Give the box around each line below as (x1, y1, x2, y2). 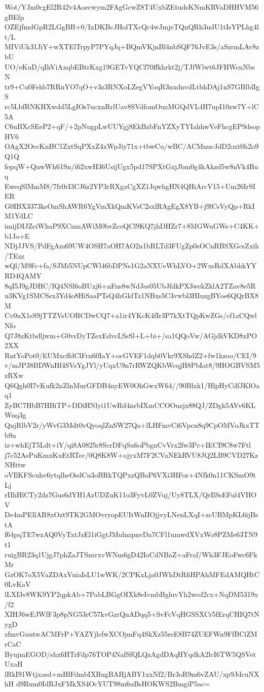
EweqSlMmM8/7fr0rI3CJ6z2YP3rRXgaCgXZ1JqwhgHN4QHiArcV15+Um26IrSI (5, 180, 256, 191)
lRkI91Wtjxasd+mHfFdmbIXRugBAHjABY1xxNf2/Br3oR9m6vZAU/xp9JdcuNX (5, 668, 259, 679)
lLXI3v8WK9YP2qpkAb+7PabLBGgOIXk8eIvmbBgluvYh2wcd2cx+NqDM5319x (5, 589, 258, 600)
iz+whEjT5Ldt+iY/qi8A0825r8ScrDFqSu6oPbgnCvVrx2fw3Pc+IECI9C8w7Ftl (5, 439, 251, 450)
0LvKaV (5, 579, 31, 589)
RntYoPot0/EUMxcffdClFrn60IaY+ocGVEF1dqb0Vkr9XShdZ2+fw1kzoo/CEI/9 (5, 350, 256, 360)
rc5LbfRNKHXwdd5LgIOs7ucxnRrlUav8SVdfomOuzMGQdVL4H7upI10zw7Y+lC (5, 101, 259, 111)
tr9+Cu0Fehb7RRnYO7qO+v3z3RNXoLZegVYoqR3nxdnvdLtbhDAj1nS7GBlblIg (5, 81, 259, 91)
